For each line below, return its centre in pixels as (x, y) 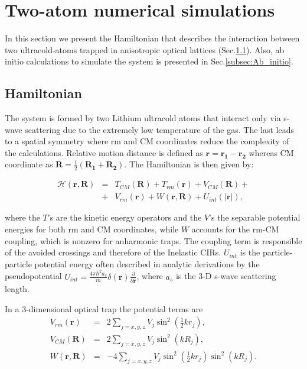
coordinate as (29, 164)
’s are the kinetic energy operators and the (125, 217)
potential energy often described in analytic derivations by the (147, 263)
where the (22, 217)
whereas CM (271, 152)
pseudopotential (33, 276)
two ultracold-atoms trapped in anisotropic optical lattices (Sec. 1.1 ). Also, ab (145, 49)
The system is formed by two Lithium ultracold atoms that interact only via (143, 118)
